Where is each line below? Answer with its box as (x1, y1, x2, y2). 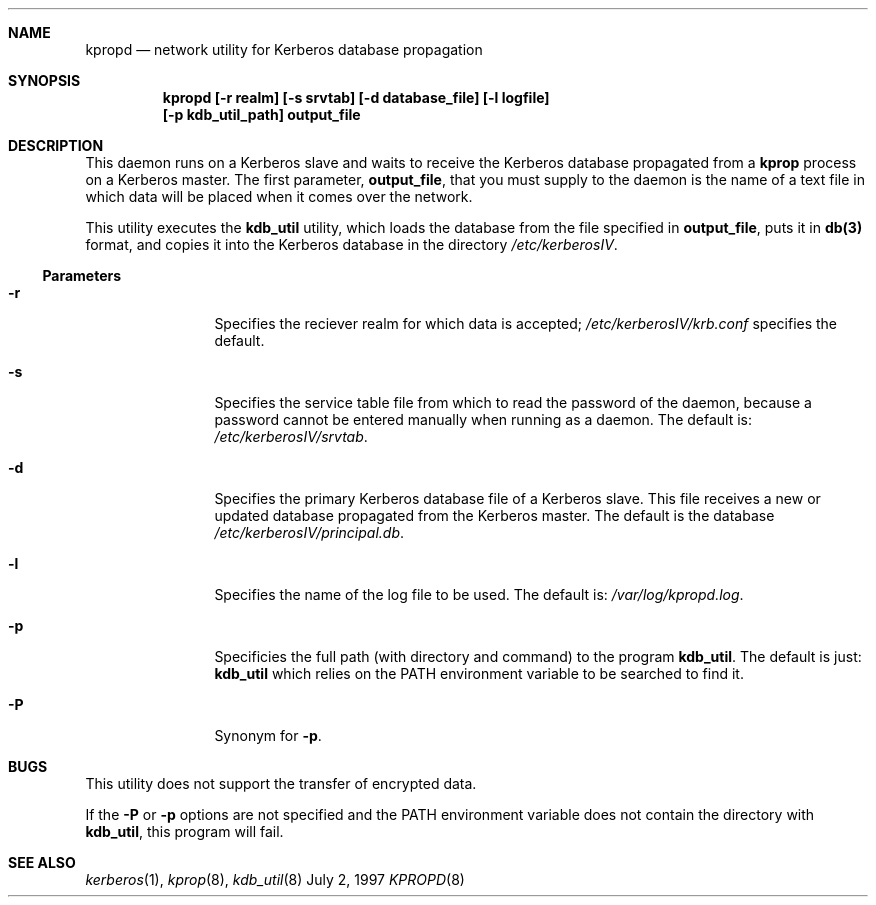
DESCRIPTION (8, 137, 104, 154)
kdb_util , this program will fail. (85, 823, 284, 840)
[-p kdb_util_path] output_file (162, 106, 361, 123)
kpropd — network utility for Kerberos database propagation (85, 41, 483, 58)
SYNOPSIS (8, 72, 81, 89)
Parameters (42, 267, 122, 284)
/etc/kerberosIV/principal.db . (214, 524, 405, 541)
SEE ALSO (8, 854, 76, 871)
